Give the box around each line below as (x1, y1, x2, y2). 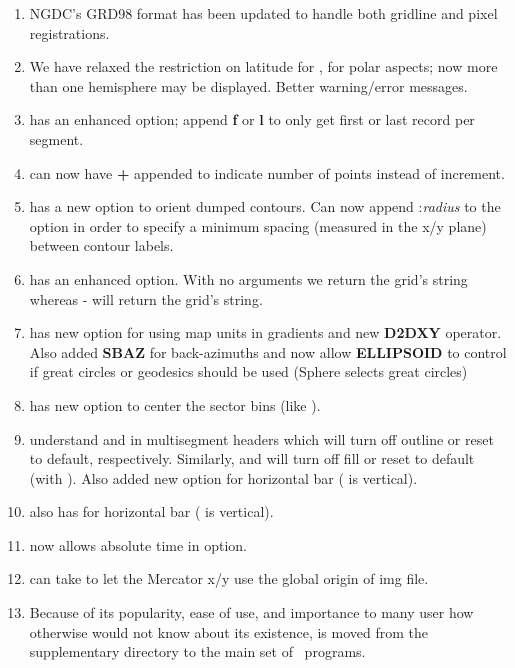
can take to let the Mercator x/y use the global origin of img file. (29, 568, 429, 589)
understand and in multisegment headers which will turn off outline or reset (29, 428, 494, 449)
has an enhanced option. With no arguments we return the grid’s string (29, 268, 468, 289)
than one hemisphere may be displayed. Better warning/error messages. (29, 75, 468, 96)
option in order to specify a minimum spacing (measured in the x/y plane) (29, 215, 487, 236)
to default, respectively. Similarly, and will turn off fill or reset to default (29, 448, 475, 469)
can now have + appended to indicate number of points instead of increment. (29, 162, 505, 183)
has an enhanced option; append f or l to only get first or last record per (29, 109, 475, 130)
